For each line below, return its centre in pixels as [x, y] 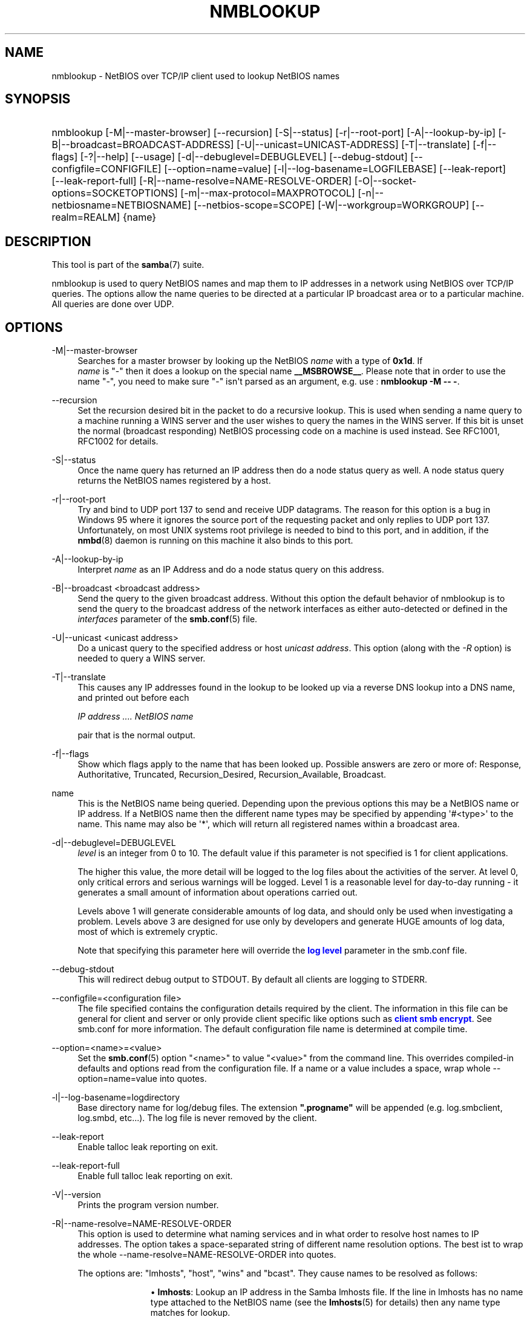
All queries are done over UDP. [113, 304]
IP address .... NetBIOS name [136, 717]
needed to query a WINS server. [142, 658]
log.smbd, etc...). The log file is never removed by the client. [197, 1118]
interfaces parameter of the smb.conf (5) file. [168, 619]
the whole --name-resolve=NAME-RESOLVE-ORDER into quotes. [207, 1255]
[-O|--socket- [385, 181]
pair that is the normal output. [136, 735]
